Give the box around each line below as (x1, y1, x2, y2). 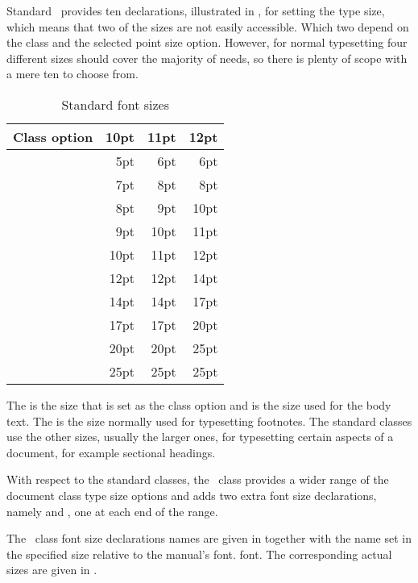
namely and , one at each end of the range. (6, 502, 218, 519)
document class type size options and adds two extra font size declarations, (6, 486, 377, 503)
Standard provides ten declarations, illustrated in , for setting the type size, (6, 2, 385, 19)
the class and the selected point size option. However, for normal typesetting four (6, 34, 408, 51)
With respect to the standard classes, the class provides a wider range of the (6, 471, 389, 488)
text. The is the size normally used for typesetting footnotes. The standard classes (6, 412, 412, 429)
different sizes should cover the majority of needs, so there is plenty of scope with (6, 49, 408, 66)
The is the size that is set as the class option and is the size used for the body (6, 396, 391, 413)
